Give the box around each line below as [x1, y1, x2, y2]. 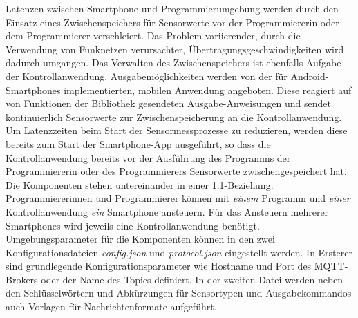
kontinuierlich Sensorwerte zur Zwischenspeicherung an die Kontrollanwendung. [6, 109, 342, 124]
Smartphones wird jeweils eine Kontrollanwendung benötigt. [6, 218, 260, 232]
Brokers [6, 272, 38, 286]
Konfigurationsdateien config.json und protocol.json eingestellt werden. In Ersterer [6, 245, 352, 259]
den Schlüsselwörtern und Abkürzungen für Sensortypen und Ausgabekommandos [6, 286, 352, 300]
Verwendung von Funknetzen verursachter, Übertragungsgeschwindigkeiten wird [6, 41, 344, 56]
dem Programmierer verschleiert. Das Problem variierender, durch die [6, 28, 301, 43]
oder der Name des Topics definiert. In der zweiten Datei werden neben [41, 272, 343, 286]
